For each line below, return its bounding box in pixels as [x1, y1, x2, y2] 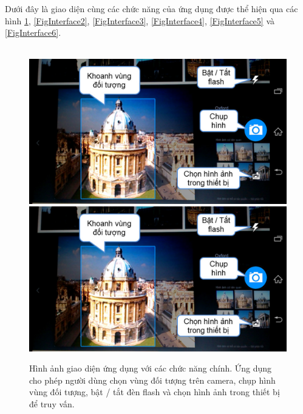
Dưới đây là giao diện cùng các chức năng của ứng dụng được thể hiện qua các [5, 2, 298, 15]
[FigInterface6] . [5, 26, 61, 39]
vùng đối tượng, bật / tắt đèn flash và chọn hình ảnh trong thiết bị [29, 385, 280, 398]
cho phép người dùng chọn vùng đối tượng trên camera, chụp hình [29, 373, 276, 386]
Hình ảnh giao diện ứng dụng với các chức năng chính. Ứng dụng [29, 362, 272, 375]
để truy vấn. [29, 397, 75, 410]
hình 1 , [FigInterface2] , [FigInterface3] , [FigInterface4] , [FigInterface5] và [5, 14, 274, 27]
